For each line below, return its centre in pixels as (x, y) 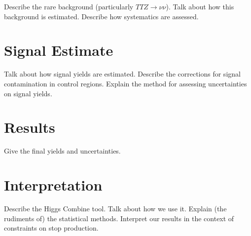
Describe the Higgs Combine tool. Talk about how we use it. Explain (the (115, 208)
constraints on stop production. (51, 228)
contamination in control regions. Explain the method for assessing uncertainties (125, 83)
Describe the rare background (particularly (69, 6)
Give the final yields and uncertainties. (62, 151)
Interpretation (53, 185)
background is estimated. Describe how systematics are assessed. (101, 16)
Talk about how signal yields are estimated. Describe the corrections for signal (122, 74)
